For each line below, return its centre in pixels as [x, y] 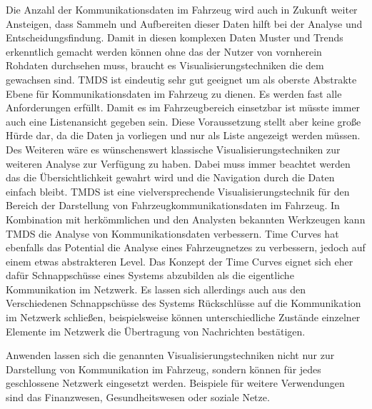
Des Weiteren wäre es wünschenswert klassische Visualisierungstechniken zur [173, 149]
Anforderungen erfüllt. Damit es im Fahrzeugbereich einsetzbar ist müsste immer [183, 107]
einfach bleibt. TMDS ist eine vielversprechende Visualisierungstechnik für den [178, 191]
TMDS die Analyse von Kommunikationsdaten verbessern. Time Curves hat [172, 233]
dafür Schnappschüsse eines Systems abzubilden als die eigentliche [150, 275]
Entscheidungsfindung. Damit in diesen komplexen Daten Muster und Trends [175, 37]
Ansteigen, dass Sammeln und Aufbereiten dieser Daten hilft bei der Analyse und [184, 23]
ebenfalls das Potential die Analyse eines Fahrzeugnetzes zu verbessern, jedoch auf [186, 247]
